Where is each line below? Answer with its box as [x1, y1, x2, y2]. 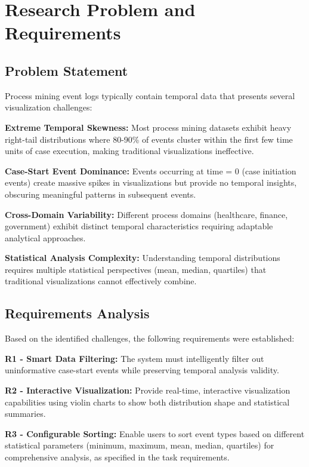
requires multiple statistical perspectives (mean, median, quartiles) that [5, 263, 267, 275]
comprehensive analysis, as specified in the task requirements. [5, 451, 230, 463]
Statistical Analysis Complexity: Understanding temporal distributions [5, 251, 280, 264]
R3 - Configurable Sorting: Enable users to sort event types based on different [5, 427, 305, 440]
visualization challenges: [5, 101, 92, 113]
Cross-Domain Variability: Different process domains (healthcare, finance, [5, 208, 288, 220]
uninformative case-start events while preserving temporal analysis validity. [5, 364, 279, 376]
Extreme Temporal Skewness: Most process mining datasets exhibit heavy [5, 121, 292, 133]
